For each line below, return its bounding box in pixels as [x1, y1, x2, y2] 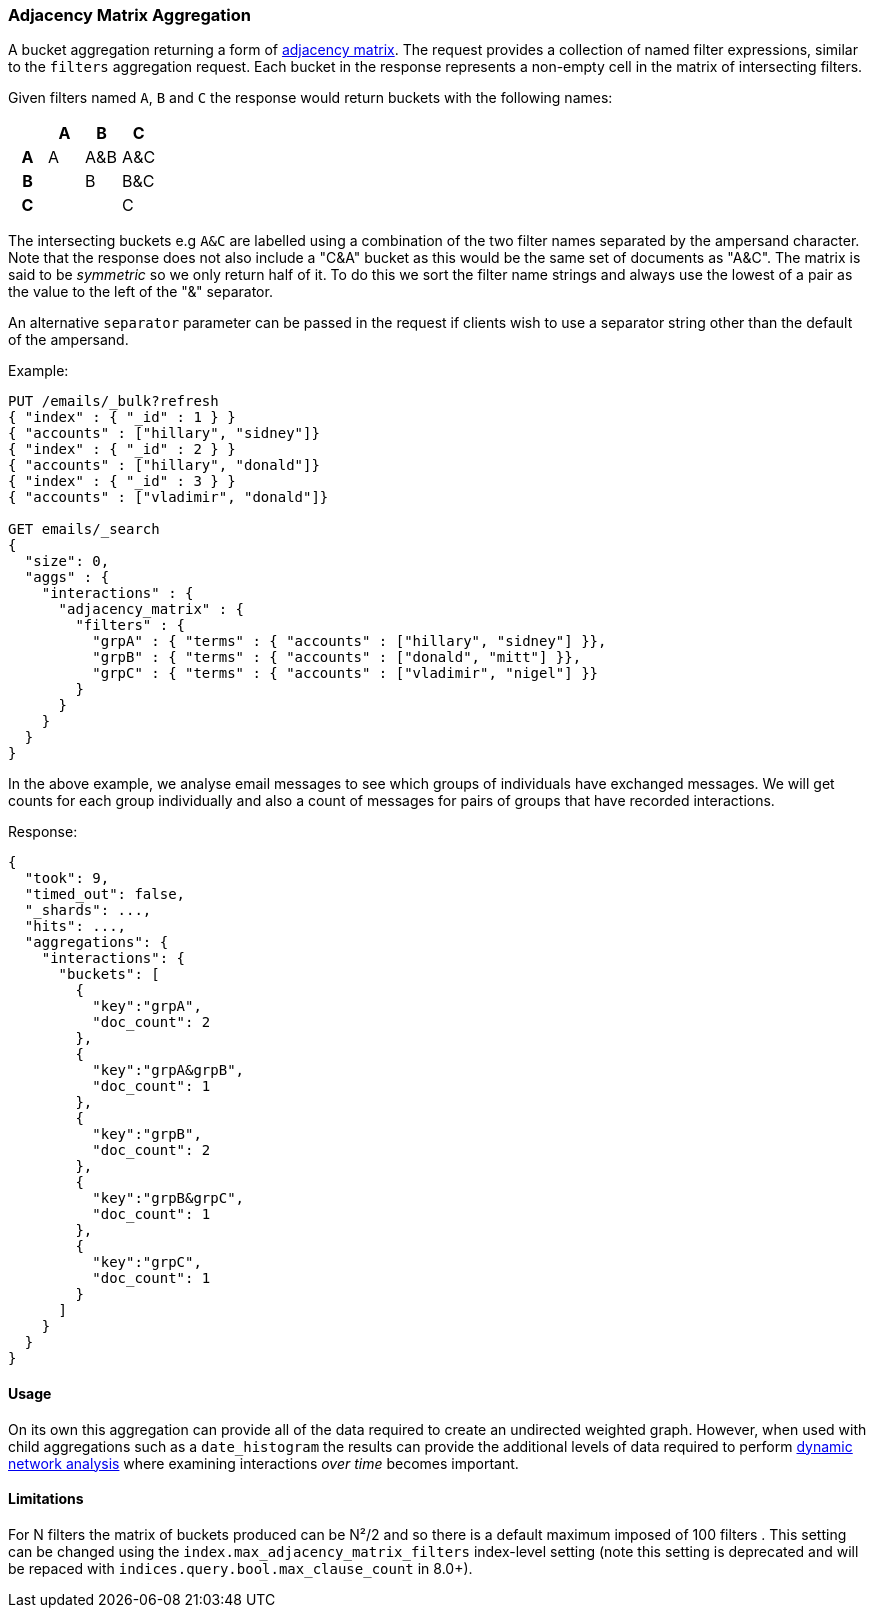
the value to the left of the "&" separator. [8, 283, 273, 301]
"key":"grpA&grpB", [92, 1062, 245, 1079]
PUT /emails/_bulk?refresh [8, 393, 219, 410]
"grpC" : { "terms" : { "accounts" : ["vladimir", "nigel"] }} [92, 665, 599, 682]
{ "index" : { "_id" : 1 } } [8, 409, 236, 426]
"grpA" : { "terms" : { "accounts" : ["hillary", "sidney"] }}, [92, 633, 607, 650]
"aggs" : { [24, 569, 110, 586]
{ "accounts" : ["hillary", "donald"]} [8, 457, 320, 474]
